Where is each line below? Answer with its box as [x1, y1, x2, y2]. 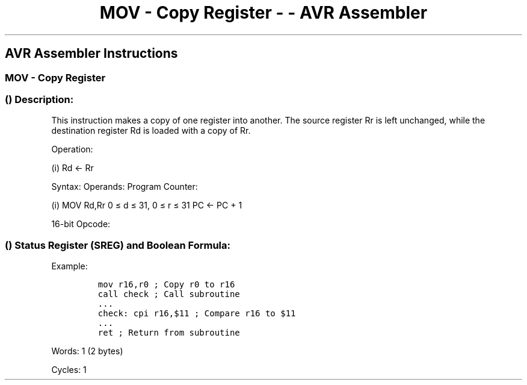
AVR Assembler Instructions [5, 46, 178, 61]
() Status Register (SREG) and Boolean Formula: [5, 239, 231, 251]
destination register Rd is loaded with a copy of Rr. [51, 125, 251, 136]
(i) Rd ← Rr [51, 163, 94, 174]
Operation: [51, 144, 93, 155]
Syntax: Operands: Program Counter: [51, 181, 198, 192]
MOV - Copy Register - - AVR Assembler [99, 2, 428, 23]
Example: [51, 261, 88, 272]
